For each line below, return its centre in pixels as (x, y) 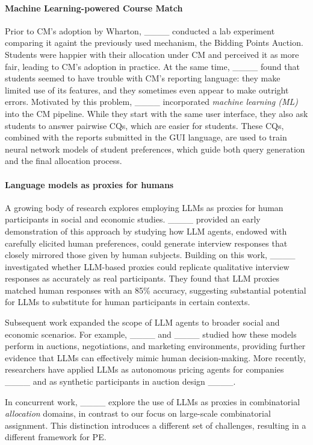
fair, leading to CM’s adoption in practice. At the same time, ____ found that (152, 66)
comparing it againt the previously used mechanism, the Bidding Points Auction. (154, 43)
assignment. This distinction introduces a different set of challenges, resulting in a (156, 425)
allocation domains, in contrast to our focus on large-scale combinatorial (138, 413)
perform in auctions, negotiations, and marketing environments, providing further (155, 346)
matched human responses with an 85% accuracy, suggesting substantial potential (156, 290)
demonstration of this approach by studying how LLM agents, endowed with (146, 231)
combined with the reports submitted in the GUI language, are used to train (146, 137)
